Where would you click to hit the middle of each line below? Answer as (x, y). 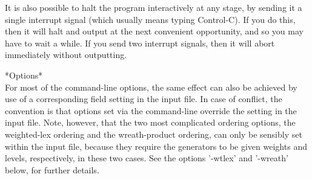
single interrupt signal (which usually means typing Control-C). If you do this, (150, 19)
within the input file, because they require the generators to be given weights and (156, 146)
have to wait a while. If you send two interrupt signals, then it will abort (140, 43)
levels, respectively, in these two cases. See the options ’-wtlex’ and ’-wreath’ (147, 158)
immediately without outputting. (66, 55)
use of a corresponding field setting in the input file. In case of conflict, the (144, 99)
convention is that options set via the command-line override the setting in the (151, 110)
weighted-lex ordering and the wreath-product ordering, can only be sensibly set (154, 134)
